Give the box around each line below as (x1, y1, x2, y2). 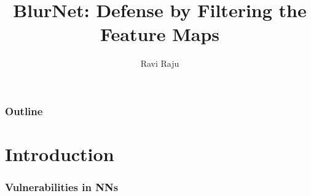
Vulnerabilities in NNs (5, 179, 119, 195)
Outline (5, 103, 43, 118)
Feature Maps (100, 21, 219, 47)
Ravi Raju (140, 57, 179, 70)
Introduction (5, 141, 114, 167)
